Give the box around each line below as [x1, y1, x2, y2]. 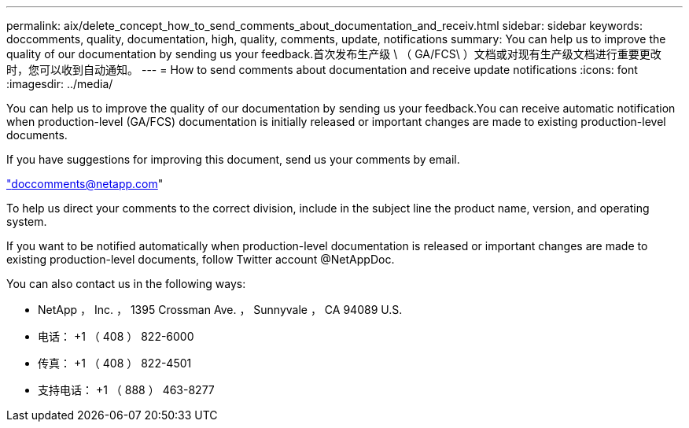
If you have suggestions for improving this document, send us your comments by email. [6, 153, 460, 166]
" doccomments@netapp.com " [6, 177, 164, 190]
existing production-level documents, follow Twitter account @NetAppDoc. [6, 253, 395, 266]
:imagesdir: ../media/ [6, 77, 113, 90]
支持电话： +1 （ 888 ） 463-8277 [38, 383, 215, 397]
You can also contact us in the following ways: [6, 277, 246, 290]
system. [6, 215, 47, 228]
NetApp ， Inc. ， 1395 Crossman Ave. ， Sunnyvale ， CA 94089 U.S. [38, 303, 403, 316]
